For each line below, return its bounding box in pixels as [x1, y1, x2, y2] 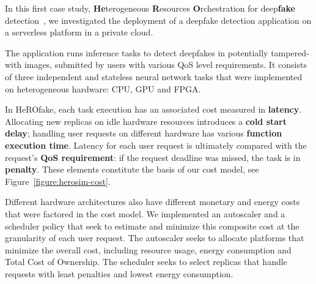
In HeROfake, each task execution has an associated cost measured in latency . [5, 103, 302, 116]
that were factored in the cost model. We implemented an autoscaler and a [5, 207, 285, 220]
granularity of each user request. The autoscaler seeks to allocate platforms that [5, 231, 304, 244]
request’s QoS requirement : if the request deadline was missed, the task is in [5, 151, 301, 163]
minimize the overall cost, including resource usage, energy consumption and [5, 243, 292, 256]
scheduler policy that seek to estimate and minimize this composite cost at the [5, 219, 299, 232]
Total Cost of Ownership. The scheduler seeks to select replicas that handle [5, 255, 287, 268]
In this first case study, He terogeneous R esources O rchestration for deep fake [5, 2, 295, 14]
